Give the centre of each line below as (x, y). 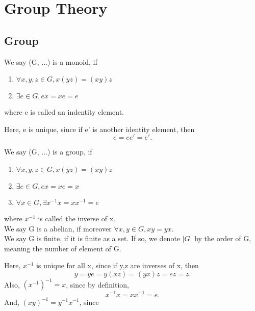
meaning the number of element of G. (63, 248)
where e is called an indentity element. (64, 112)
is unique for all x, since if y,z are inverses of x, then (117, 265)
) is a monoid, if (72, 61)
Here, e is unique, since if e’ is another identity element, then (99, 129)
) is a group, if (70, 152)
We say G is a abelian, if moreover (58, 228)
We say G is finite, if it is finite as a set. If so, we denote (92, 238)
